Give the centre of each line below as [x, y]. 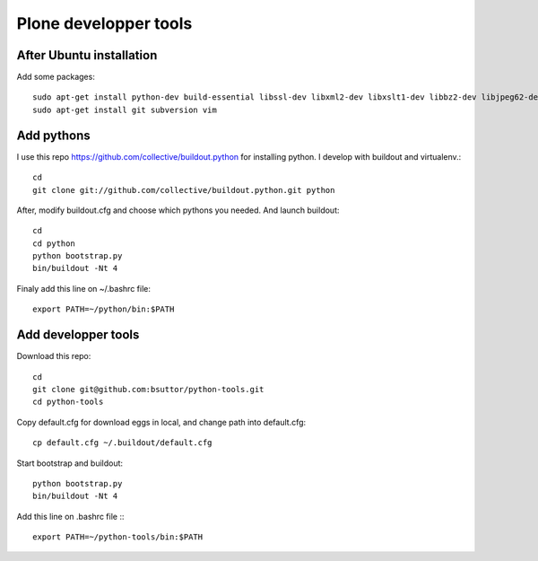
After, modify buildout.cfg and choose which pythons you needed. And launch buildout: [178, 210]
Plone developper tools [104, 23]
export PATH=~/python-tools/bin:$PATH [118, 537]
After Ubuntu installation [87, 55]
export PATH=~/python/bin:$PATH [104, 309]
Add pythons [54, 135]
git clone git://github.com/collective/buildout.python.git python [184, 190]
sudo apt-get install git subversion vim [125, 110]
